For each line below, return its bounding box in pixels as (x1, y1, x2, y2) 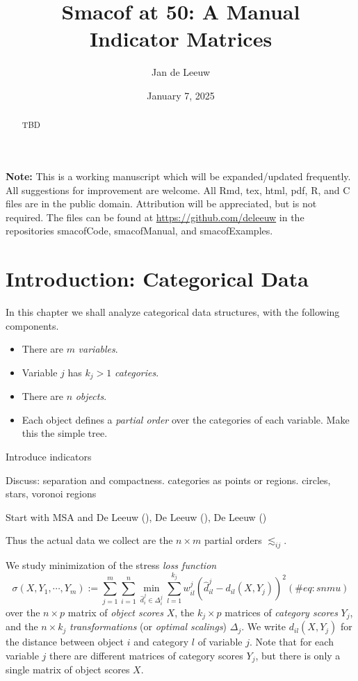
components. (6, 318, 59, 333)
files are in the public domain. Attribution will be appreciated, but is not (6, 196, 317, 211)
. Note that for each (249, 634, 334, 649)
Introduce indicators (6, 449, 92, 464)
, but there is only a (255, 648, 341, 662)
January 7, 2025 (147, 88, 215, 102)
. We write (241, 619, 286, 634)
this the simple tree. (22, 426, 108, 440)
